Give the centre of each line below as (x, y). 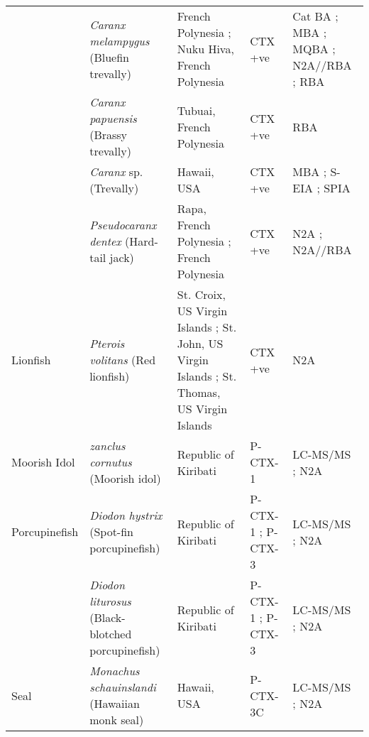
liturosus (110, 601)
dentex (105, 241)
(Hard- (142, 241)
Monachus (115, 671)
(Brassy (109, 135)
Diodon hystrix (126, 515)
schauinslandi (123, 687)
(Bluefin (109, 57)
